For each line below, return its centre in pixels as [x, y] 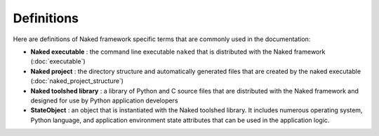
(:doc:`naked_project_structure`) [77, 81]
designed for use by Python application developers [104, 100]
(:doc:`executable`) [58, 61]
